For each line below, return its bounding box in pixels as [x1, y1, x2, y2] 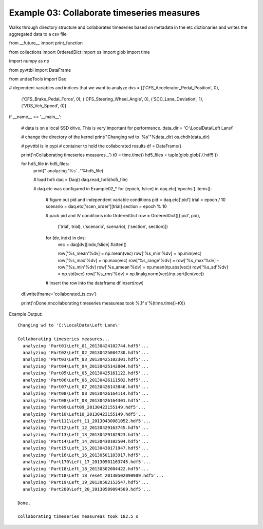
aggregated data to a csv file [9, 31, 67, 37]
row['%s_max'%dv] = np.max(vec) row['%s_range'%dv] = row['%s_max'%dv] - [57, 257, 219, 263]
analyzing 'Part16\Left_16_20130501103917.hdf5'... [22, 452, 149, 458]
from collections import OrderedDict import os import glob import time [9, 49, 150, 55]
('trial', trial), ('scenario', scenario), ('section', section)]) [57, 224, 168, 229]
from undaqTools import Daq [9, 76, 67, 81]
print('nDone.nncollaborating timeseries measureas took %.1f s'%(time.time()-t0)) [21, 300, 185, 306]
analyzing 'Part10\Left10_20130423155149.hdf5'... [22, 411, 146, 417]
